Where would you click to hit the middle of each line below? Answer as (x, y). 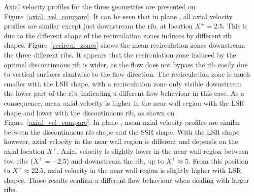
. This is (235, 26)
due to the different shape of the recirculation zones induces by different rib (118, 35)
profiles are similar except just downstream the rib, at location (98, 26)
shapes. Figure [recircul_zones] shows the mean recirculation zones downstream (125, 45)
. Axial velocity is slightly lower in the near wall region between (153, 151)
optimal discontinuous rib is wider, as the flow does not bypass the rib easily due (126, 64)
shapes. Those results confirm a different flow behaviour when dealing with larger (127, 180)
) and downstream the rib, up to (115, 160)
